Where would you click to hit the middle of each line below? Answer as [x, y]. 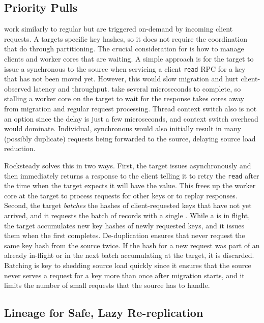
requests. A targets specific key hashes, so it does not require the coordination [126, 38]
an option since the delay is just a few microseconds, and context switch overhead [131, 118]
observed [18, 88]
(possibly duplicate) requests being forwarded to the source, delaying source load [130, 138]
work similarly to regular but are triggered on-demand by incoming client [119, 29]
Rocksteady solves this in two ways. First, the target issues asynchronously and [128, 165]
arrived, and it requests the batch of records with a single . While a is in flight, [127, 215]
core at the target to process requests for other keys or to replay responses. [121, 195]
